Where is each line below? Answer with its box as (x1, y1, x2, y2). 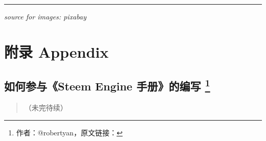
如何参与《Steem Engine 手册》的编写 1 (4, 76, 210, 94)
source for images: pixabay (4, 11, 86, 21)
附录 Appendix (4, 41, 109, 62)
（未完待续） (24, 102, 68, 113)
